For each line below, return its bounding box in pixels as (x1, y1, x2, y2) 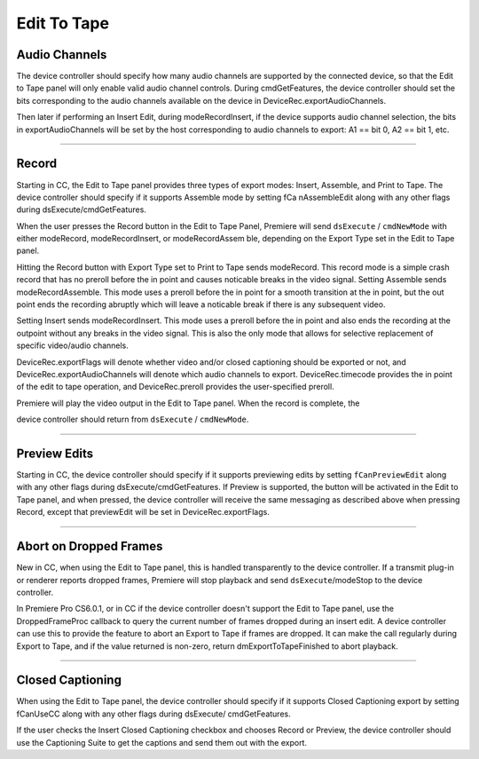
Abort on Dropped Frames (16, 539, 163, 554)
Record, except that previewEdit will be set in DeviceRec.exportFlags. (16, 507, 270, 518)
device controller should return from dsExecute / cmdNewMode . (16, 414, 249, 425)
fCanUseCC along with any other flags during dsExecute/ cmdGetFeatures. (16, 708, 292, 719)
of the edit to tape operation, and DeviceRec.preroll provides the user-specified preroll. (16, 382, 334, 392)
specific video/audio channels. (16, 340, 129, 351)
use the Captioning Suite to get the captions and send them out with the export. (16, 737, 308, 747)
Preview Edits (16, 446, 94, 461)
